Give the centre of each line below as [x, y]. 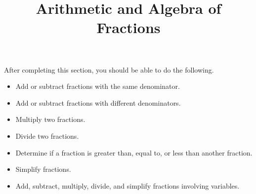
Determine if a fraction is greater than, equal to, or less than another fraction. [134, 152]
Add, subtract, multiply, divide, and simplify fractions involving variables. [128, 185]
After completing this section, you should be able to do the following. [109, 69]
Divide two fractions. [47, 136]
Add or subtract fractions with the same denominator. [98, 86]
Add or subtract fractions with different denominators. [98, 102]
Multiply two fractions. [50, 119]
